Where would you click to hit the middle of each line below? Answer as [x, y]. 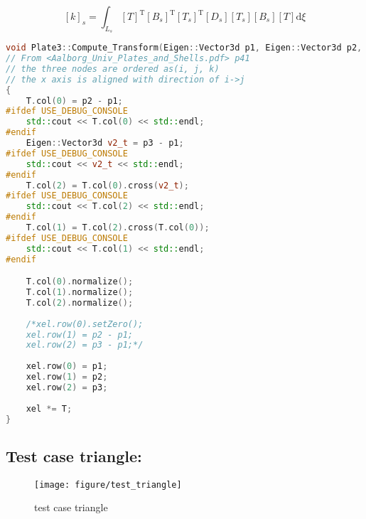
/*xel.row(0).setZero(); [85, 324]
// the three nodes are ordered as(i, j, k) [113, 69]
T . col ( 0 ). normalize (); [80, 282]
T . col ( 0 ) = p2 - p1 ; [74, 101]
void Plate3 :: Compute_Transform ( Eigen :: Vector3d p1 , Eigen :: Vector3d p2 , [184, 48]
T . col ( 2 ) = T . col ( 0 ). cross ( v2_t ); [107, 185]
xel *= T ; [49, 408]
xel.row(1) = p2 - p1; [79, 335]
